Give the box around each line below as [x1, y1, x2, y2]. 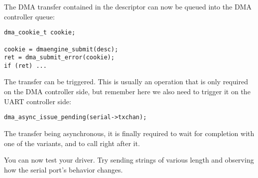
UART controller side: [4, 96, 71, 106]
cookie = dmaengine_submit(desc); [4, 45, 119, 53]
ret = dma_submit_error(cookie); [4, 54, 115, 61]
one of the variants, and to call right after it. [4, 138, 140, 148]
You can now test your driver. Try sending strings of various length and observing [4, 155, 254, 165]
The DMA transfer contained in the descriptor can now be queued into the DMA [4, 1, 252, 11]
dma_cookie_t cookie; [4, 29, 76, 36]
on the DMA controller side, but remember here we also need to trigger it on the [4, 86, 251, 97]
